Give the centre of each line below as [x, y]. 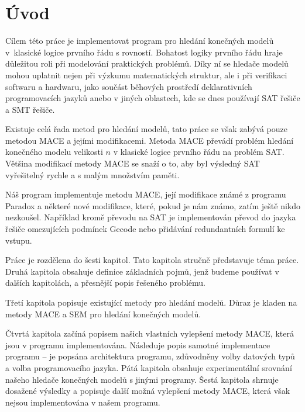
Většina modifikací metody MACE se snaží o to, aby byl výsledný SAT [133, 163]
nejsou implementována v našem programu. [83, 402]
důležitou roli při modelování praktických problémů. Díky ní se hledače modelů [147, 63]
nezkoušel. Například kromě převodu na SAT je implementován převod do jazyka [151, 217]
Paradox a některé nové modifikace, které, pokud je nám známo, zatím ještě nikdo [153, 205]
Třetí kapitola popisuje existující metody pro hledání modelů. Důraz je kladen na [151, 302]
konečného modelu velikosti [54, 152]
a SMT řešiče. [30, 109]
